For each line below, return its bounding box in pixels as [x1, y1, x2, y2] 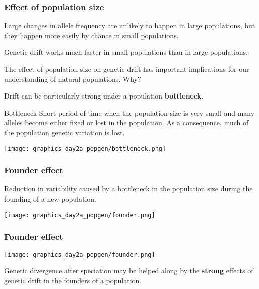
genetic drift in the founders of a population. [4, 275, 142, 285]
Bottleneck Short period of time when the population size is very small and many [4, 107, 255, 118]
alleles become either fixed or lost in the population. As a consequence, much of [4, 117, 249, 128]
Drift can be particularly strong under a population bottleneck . [4, 90, 204, 101]
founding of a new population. [4, 194, 97, 204]
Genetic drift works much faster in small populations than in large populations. [4, 47, 248, 57]
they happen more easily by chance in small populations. [4, 30, 179, 40]
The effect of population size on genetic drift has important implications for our [4, 64, 249, 74]
